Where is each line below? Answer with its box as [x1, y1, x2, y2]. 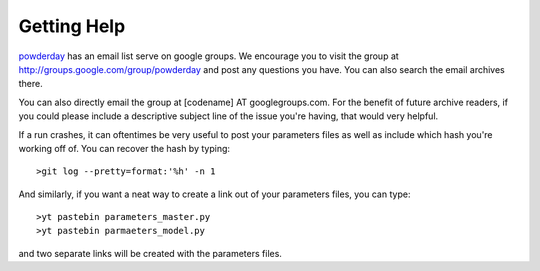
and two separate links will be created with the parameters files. [18, 247, 282, 259]
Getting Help [18, 15, 126, 37]
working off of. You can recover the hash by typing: [18, 142, 230, 154]
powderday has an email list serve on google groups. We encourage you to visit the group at [18, 50, 399, 62]
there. [18, 78, 44, 90]
